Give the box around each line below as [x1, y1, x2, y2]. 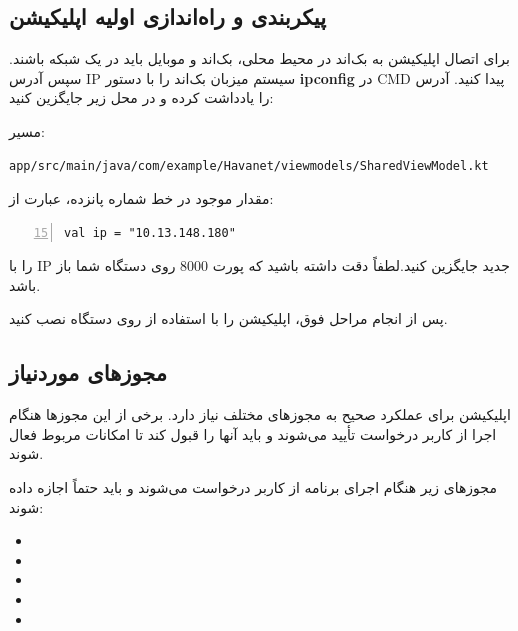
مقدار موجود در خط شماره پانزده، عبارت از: [9, 188, 274, 209]
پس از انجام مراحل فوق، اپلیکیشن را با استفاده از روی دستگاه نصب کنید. [9, 308, 448, 329]
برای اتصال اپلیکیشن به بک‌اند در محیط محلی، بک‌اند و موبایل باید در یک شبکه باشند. [9, 48, 510, 68]
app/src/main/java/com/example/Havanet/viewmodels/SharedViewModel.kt [9, 159, 489, 174]
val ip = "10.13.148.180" [64, 225, 236, 240]
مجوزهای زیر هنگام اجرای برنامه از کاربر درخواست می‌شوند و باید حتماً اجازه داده [9, 476, 497, 497]
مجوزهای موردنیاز [9, 357, 168, 388]
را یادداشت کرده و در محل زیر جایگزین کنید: [9, 87, 274, 108]
